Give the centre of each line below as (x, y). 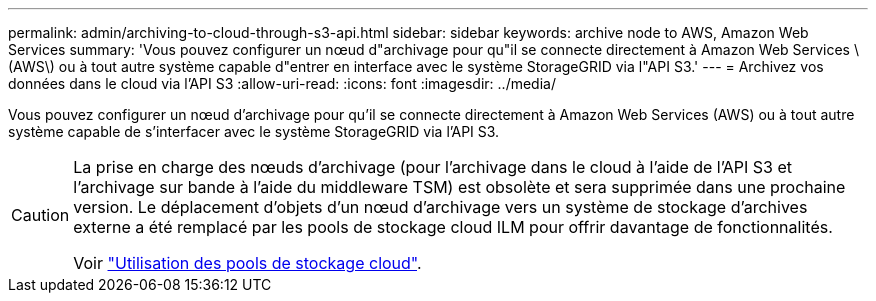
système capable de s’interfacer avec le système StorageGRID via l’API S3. (254, 131)
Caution (40, 215)
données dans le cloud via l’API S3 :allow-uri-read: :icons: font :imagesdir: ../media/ (282, 83)
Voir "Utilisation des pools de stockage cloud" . (247, 263)
